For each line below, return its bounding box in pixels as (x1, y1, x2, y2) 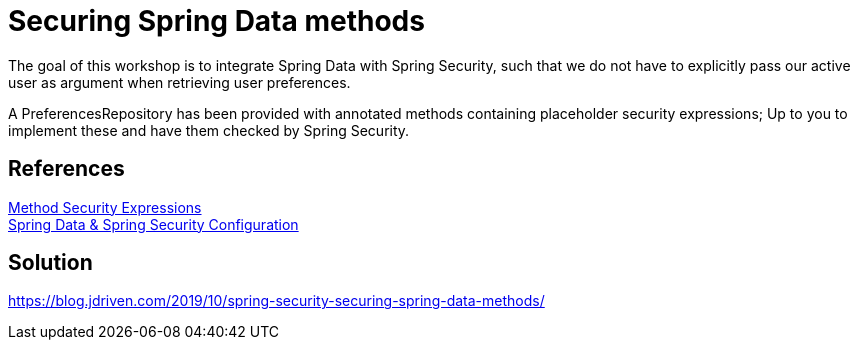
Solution (8, 250, 93, 276)
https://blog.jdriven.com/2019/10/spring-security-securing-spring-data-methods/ (8, 292, 545, 310)
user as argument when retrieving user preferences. (8, 73, 351, 91)
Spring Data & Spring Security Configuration (8, 215, 299, 233)
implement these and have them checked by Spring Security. (8, 121, 410, 139)
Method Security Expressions (8, 198, 202, 216)
